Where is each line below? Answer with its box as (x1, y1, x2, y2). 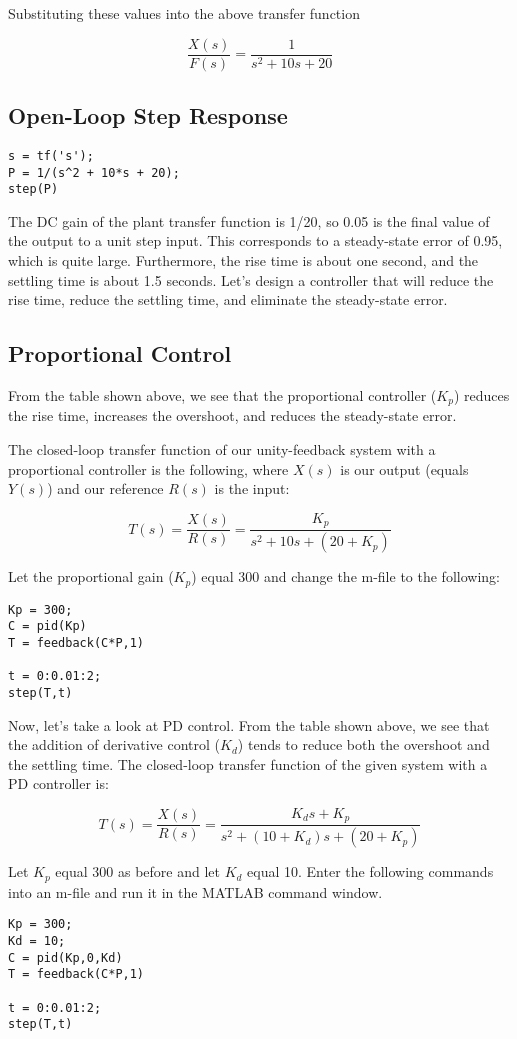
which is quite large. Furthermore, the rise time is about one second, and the (8, 250, 479, 271)
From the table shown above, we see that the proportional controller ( (8, 385, 437, 405)
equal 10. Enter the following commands (247, 861, 494, 882)
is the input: (214, 478, 290, 499)
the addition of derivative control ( (8, 734, 221, 755)
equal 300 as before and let (55, 861, 220, 882)
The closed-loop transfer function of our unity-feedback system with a (8, 439, 436, 460)
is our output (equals (340, 458, 469, 479)
